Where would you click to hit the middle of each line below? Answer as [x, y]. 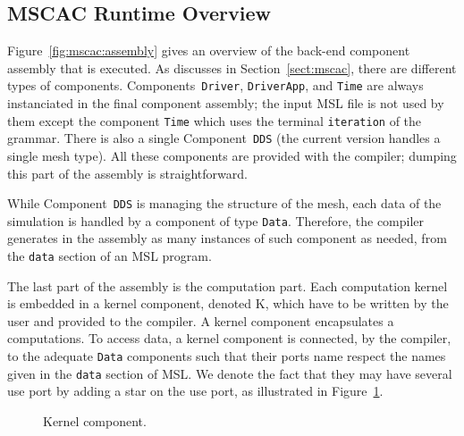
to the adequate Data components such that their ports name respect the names [227, 356]
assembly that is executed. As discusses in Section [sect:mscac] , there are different [232, 67]
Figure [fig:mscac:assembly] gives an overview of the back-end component [209, 50]
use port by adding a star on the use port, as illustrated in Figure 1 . [195, 391]
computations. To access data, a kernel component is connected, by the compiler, [229, 338]
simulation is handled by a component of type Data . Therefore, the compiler [216, 220]
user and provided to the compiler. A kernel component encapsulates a [201, 320]
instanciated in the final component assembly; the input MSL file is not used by [226, 103]
